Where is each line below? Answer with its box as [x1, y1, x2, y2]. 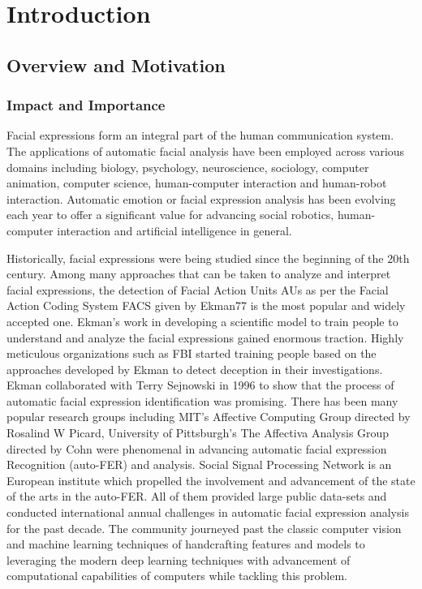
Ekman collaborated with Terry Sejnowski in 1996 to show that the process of [6, 376, 394, 393]
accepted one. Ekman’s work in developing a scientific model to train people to [6, 312, 398, 329]
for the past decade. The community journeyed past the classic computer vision [6, 519, 402, 536]
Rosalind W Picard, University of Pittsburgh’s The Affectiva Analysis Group [6, 424, 390, 441]
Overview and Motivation [6, 52, 226, 77]
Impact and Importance [6, 95, 166, 115]
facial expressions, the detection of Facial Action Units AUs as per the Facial [6, 281, 389, 298]
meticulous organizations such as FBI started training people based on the [6, 345, 377, 362]
